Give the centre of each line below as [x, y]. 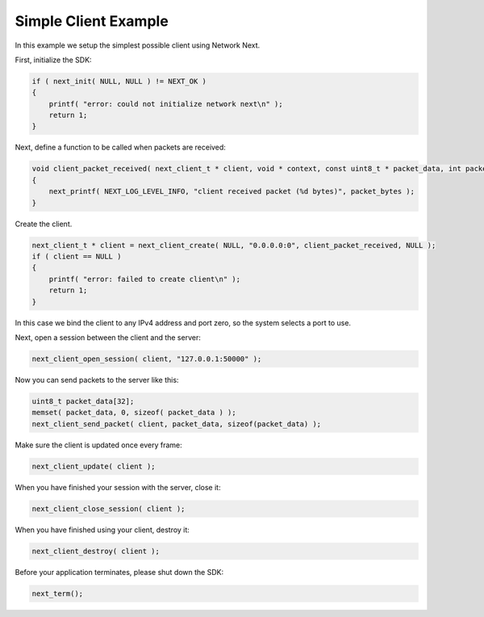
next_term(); [58, 593]
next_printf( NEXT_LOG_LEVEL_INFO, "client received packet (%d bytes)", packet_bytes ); [232, 191]
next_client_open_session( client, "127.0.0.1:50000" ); [147, 359]
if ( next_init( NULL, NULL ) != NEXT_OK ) [119, 81]
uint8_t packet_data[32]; [83, 401]
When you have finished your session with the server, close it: [118, 487]
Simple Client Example [92, 21]
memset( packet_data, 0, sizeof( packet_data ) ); [134, 413]
